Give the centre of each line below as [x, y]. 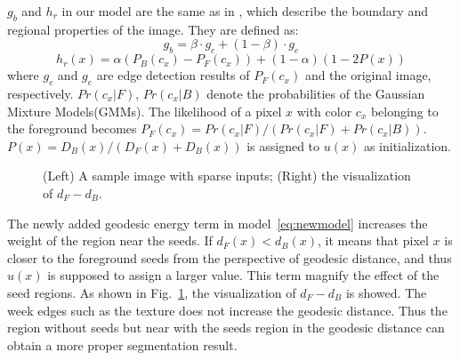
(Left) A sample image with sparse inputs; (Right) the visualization [227, 176]
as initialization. [407, 145]
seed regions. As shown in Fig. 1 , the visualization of [152, 292]
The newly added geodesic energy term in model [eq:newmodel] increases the [218, 223]
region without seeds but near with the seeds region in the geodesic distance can [226, 328]
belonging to [404, 111]
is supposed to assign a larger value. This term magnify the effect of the [243, 275]
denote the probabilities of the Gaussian [316, 93]
